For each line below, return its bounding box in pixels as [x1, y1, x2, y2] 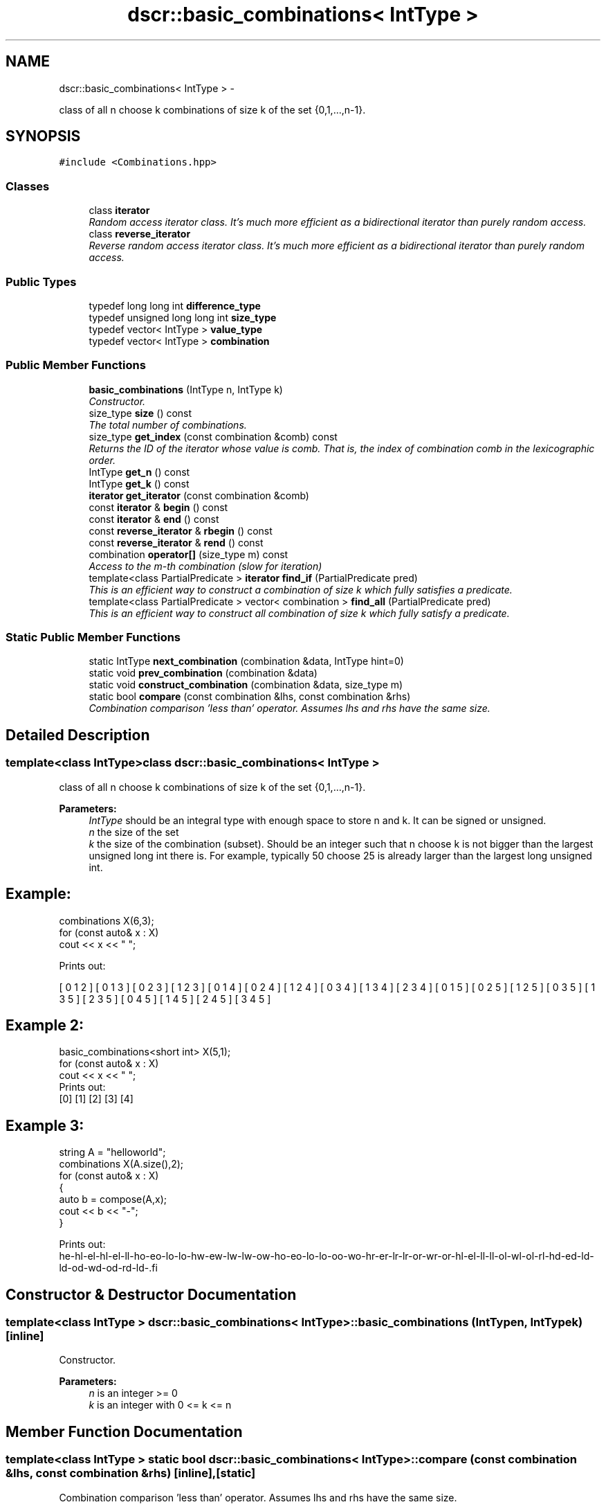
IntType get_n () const [89, 465, 190, 478]
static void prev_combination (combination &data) [89, 667, 318, 679]
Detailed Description [6, 726, 150, 744]
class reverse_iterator [89, 228, 191, 240]
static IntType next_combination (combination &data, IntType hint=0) [89, 655, 404, 668]
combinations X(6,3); [59, 914, 154, 927]
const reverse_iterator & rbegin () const [89, 524, 273, 537]
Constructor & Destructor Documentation [6, 1285, 297, 1303]
